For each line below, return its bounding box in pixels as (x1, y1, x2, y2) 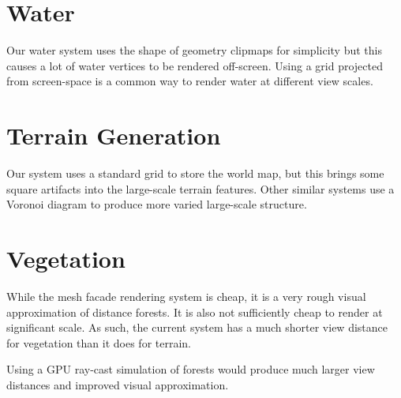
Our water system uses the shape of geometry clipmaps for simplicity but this (6, 42, 382, 58)
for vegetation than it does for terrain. (6, 334, 191, 351)
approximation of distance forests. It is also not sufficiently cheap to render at (6, 303, 383, 320)
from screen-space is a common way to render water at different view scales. (6, 73, 373, 89)
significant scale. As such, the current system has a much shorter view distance (6, 319, 388, 336)
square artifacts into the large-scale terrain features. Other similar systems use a (6, 180, 395, 197)
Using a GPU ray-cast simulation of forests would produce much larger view (6, 361, 375, 377)
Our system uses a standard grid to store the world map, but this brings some (6, 165, 384, 182)
